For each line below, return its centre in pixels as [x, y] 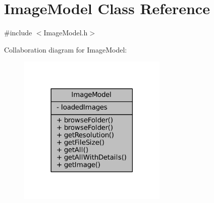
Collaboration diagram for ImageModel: [66, 49]
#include [18, 33]
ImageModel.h [66, 33]
